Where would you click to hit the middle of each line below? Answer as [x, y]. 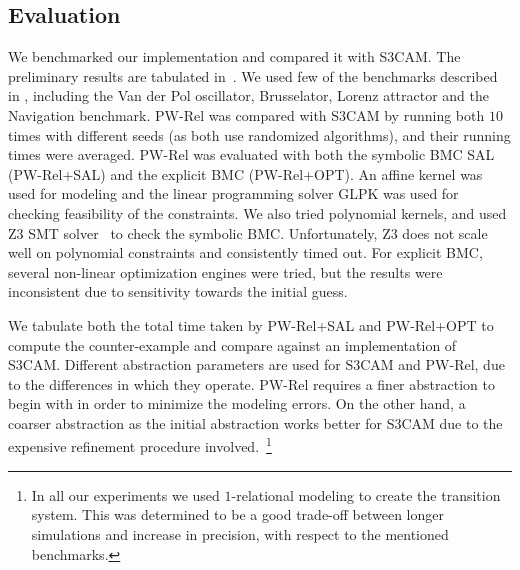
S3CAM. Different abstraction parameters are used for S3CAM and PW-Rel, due [256, 364]
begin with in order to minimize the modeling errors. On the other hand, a [237, 403]
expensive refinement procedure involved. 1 [140, 445]
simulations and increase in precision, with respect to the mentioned [240, 533]
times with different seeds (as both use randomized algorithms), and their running [259, 134]
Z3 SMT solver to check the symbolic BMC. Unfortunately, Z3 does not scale [248, 232]
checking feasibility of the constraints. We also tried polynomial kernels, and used [257, 212]
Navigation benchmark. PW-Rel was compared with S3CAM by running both [246, 114]
